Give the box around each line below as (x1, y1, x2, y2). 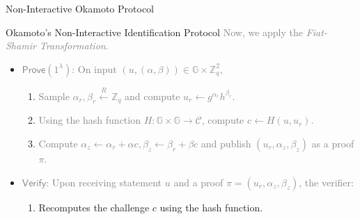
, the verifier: (299, 175, 354, 189)
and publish (201, 136, 251, 150)
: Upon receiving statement (46, 175, 162, 189)
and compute (125, 88, 180, 103)
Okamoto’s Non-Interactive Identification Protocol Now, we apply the (6, 24, 303, 39)
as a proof (311, 136, 354, 150)
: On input (72, 61, 117, 76)
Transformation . (39, 38, 109, 53)
